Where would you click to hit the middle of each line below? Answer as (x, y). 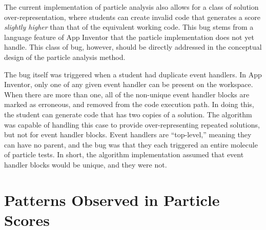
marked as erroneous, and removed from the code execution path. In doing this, (129, 104)
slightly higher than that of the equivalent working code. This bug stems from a (129, 27)
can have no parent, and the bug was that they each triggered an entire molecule (131, 144)
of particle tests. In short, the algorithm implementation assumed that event (124, 154)
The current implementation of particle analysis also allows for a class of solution (131, 7)
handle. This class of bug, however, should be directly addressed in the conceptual (133, 47)
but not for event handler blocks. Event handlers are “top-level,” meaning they (128, 134)
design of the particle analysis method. (65, 57)
